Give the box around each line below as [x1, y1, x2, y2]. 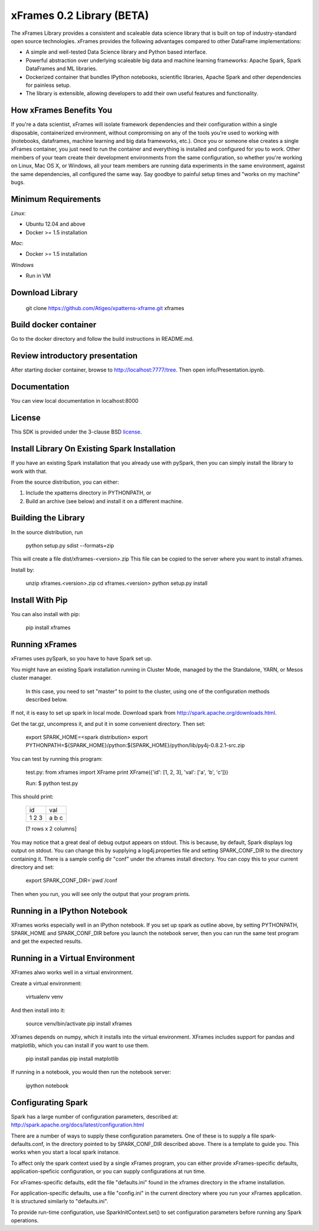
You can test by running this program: [11, 755, 103, 762]
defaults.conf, [11, 1140, 45, 1147]
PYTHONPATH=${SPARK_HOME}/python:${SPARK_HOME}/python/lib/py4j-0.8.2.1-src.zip [25, 742, 245, 749]
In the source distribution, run [11, 529, 83, 536]
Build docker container [11, 320, 97, 330]
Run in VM [25, 272, 51, 279]
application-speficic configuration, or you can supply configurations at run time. [11, 1168, 206, 1175]
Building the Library [11, 513, 85, 523]
